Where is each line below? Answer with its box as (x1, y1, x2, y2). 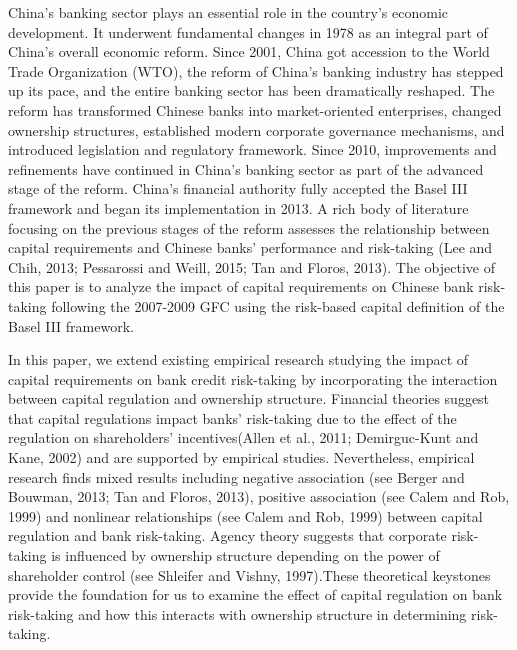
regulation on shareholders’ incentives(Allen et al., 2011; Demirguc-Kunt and (8, 427, 479, 448)
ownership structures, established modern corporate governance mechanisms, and (8, 119, 505, 140)
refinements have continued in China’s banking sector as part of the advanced (8, 158, 484, 179)
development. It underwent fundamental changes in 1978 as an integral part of (8, 21, 488, 42)
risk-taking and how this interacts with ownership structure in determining (8, 603, 467, 624)
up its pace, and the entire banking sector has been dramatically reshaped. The (8, 80, 495, 101)
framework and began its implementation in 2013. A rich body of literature (8, 197, 469, 218)
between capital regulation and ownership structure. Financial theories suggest (8, 388, 490, 409)
